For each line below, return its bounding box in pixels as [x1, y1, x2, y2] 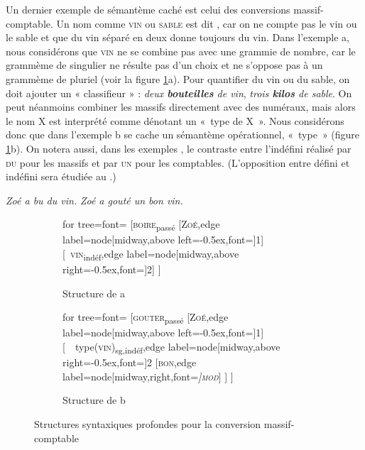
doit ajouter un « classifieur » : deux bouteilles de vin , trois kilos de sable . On [6, 85, 352, 100]
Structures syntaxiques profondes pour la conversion [34, 416, 261, 431]
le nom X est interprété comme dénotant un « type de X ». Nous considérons [6, 113, 344, 128]
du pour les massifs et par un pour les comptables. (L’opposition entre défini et [6, 155, 350, 170]
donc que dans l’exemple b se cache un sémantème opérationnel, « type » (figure [6, 127, 360, 142]
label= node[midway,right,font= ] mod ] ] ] [62, 368, 234, 383]
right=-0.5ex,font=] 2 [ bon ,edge [62, 355, 197, 370]
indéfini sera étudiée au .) [6, 169, 116, 184]
